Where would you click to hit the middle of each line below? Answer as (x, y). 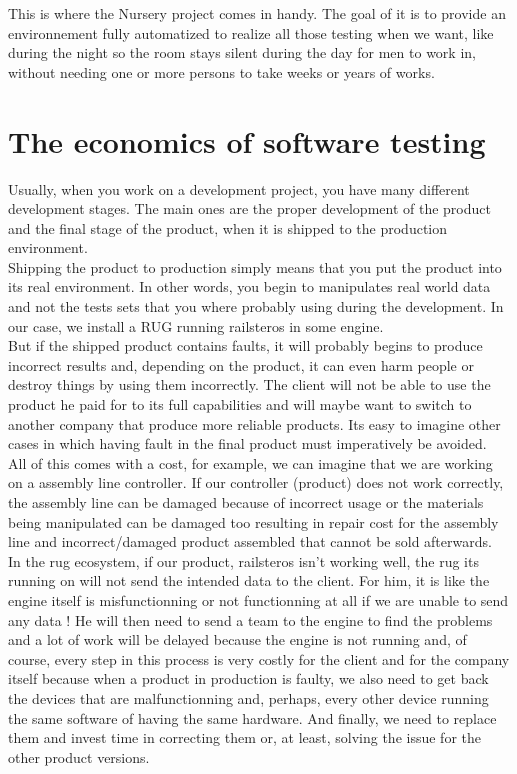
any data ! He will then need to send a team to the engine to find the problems (250, 619)
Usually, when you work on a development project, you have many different (239, 188)
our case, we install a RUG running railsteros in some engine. (196, 325)
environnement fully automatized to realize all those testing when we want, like (251, 32)
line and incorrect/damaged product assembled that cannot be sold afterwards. (250, 541)
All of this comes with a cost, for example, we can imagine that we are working (250, 462)
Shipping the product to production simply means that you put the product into (255, 266)
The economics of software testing (247, 140)
